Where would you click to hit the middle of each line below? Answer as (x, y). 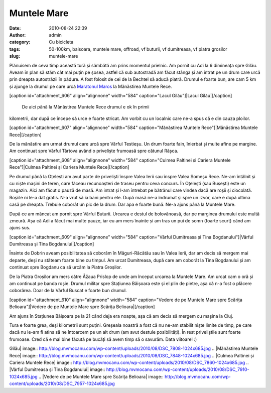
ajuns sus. (20, 228)
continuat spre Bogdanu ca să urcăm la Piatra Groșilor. (66, 267)
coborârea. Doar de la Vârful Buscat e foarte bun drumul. (68, 291)
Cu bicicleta (61, 42)
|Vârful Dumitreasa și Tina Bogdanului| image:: (57, 369)
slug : (15, 56)
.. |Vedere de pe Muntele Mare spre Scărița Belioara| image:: (101, 376)
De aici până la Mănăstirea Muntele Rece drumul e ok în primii (86, 107)
